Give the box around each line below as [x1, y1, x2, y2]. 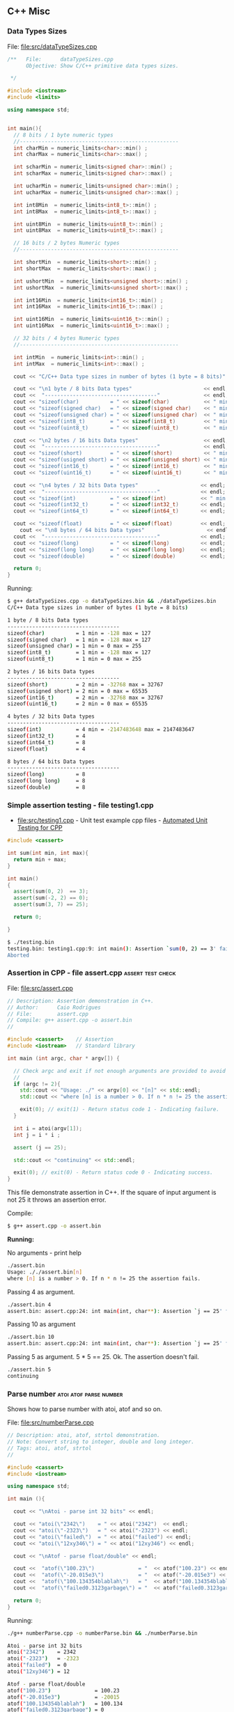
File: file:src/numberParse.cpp [7, 1418, 94, 1427]
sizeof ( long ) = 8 [7, 771, 86, 778]
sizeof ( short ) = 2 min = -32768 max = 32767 [7, 681, 164, 688]
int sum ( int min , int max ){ [7, 849, 89, 857]
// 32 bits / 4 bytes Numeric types [13, 335, 120, 342]
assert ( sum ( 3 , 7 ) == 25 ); [13, 901, 89, 908]
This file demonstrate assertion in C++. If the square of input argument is [7, 1188, 217, 1197]
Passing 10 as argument [7, 1320, 76, 1328]
